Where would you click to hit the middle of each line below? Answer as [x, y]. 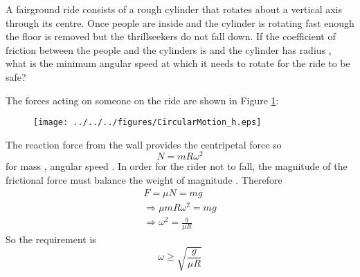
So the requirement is [51, 239]
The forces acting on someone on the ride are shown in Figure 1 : [142, 100]
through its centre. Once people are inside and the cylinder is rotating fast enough [180, 22]
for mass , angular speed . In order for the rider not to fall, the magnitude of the [177, 166]
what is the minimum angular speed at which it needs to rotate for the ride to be [178, 63]
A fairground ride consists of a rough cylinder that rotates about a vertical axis [174, 9]
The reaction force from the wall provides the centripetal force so [144, 144]
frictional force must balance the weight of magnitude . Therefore [144, 180]
